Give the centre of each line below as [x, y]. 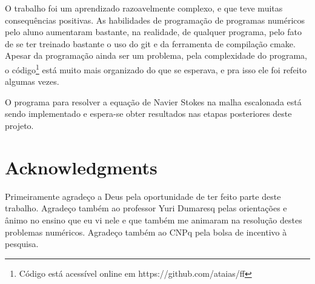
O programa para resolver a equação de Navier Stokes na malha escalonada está [153, 101]
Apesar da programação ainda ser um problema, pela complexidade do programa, [156, 55]
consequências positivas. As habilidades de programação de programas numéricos [155, 20]
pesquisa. [22, 244]
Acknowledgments [81, 167]
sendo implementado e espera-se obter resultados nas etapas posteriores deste [148, 114]
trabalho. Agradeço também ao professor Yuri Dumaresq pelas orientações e [146, 208]
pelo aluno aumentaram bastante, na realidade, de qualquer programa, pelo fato [153, 32]
